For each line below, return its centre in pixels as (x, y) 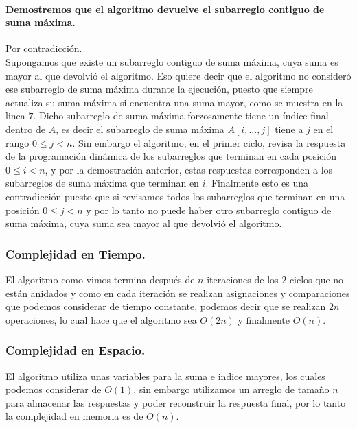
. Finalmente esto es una (257, 183)
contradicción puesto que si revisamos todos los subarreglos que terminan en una (175, 196)
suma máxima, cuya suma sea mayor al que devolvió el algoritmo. (144, 223)
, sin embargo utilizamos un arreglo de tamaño (231, 389)
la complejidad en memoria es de (74, 416)
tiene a (289, 129)
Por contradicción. (44, 48)
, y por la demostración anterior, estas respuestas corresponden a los (189, 169)
